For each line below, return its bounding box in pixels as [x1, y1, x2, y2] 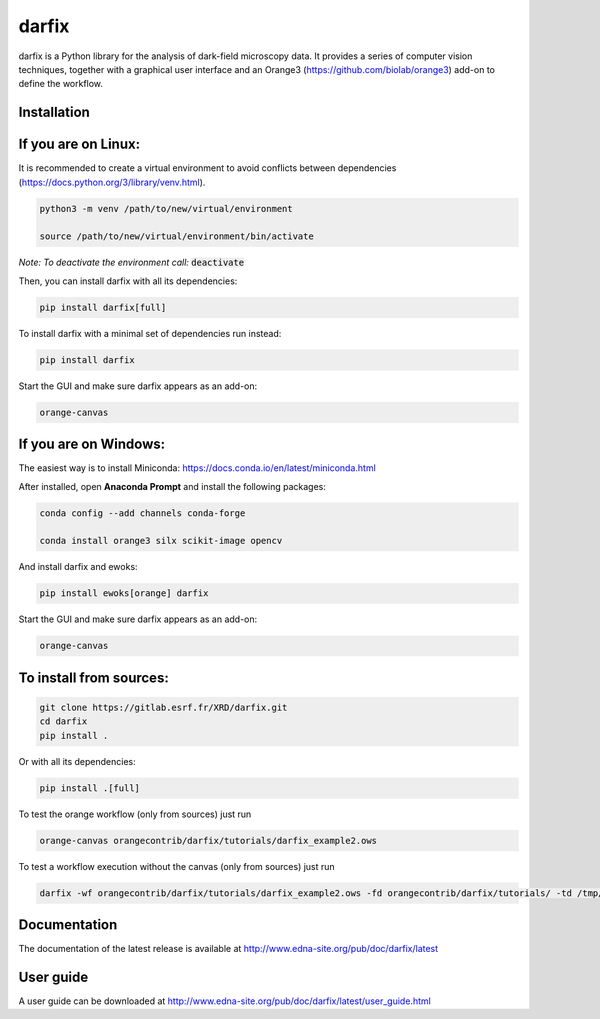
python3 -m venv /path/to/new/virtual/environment [39, 203, 294, 214]
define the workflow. [18, 78, 104, 90]
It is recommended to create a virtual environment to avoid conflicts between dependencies [18, 162, 397, 174]
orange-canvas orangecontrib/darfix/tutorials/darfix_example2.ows [39, 835, 378, 846]
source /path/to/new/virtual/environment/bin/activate [39, 231, 314, 242]
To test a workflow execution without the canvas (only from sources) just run [18, 860, 335, 872]
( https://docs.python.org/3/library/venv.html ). [18, 176, 206, 188]
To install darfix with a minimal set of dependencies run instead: [18, 327, 282, 339]
